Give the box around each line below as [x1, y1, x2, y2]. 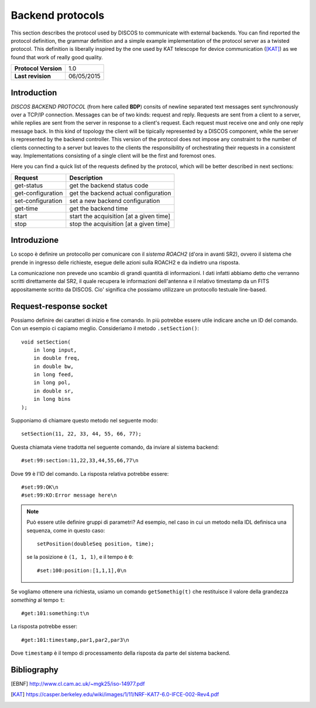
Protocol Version [14, 64, 62, 73]
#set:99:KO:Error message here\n [21, 492, 117, 499]
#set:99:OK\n [21, 483, 59, 490]
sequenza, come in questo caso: [26, 527, 105, 534]
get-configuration [14, 189, 63, 197]
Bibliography [11, 665, 59, 675]
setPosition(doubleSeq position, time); [37, 540, 154, 547]
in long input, [33, 346, 77, 353]
